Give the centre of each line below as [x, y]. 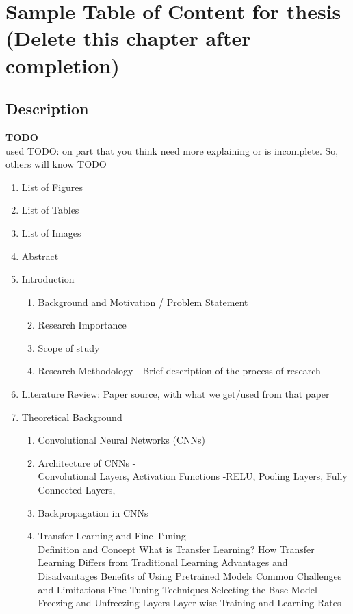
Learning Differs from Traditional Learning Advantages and [163, 562]
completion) [63, 65]
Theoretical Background [72, 417]
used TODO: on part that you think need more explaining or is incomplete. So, [172, 150]
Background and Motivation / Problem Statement [143, 302]
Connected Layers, [77, 490]
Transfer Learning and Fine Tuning [112, 536]
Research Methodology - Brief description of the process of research [179, 371]
